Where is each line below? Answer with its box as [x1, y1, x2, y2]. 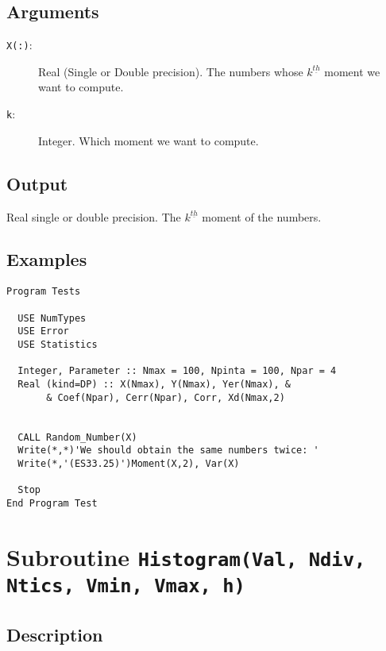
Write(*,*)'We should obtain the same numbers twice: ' [17, 445, 319, 456]
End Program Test [6, 497, 98, 509]
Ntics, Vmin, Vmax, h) [6, 574, 245, 597]
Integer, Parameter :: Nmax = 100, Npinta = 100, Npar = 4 [17, 365, 337, 377]
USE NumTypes [17, 312, 87, 324]
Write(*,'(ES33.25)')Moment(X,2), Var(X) [17, 457, 240, 469]
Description [6, 622, 103, 646]
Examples [6, 247, 87, 272]
